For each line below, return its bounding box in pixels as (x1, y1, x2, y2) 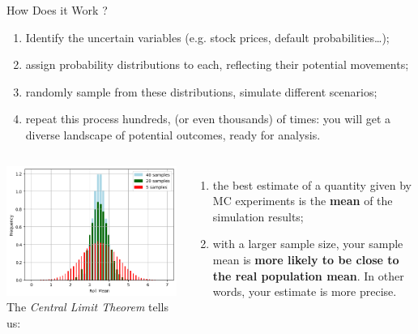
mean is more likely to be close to (212, 250, 399, 268)
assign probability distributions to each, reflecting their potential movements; (25, 56, 409, 73)
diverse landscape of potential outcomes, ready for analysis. (25, 126, 321, 143)
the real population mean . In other (212, 267, 404, 284)
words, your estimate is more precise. (212, 283, 397, 300)
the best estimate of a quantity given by (212, 176, 412, 193)
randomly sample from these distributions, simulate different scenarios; (25, 83, 377, 100)
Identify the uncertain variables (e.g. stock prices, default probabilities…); (25, 28, 390, 45)
